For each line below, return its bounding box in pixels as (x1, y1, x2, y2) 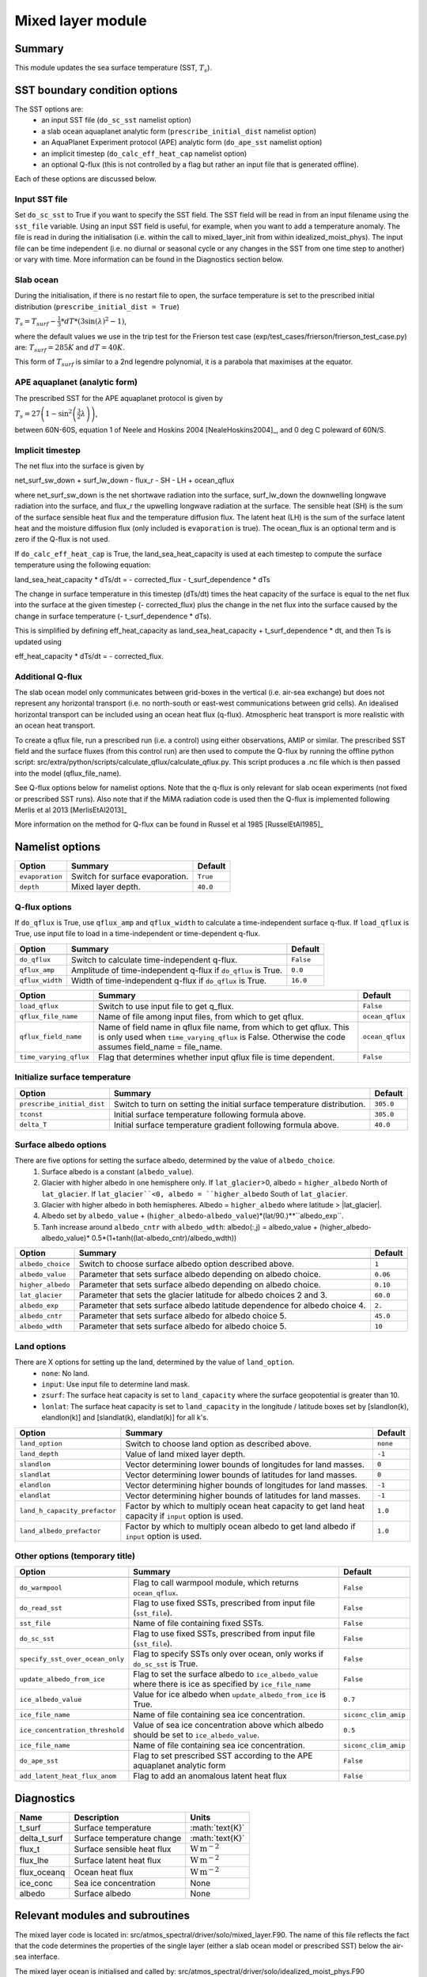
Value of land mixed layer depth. (125, 1448, 246, 1459)
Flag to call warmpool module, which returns (133, 1578, 300, 1589)
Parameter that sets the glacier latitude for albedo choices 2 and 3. (78, 1290, 328, 1301)
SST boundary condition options (14, 83, 178, 96)
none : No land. (41, 1368, 90, 1378)
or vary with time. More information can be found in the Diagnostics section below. (14, 255, 284, 264)
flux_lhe (19, 1855, 49, 1866)
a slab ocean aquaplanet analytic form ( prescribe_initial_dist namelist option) (41, 127, 316, 136)
